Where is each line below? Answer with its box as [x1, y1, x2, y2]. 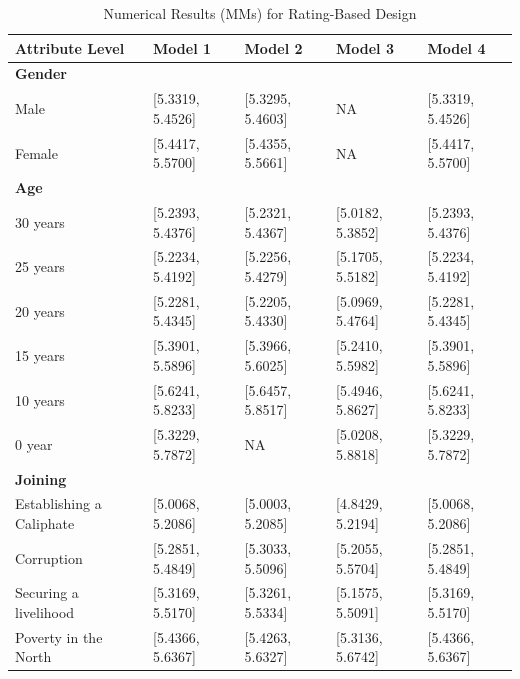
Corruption [15, 547, 83, 568]
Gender [15, 63, 67, 84]
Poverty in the [15, 626, 103, 647]
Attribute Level [15, 37, 125, 58]
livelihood [15, 601, 75, 622]
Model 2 [244, 37, 303, 58]
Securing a [15, 582, 79, 603]
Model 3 [336, 37, 394, 58]
